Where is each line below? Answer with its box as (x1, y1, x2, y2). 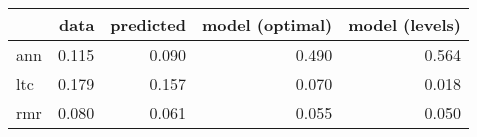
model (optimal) (201, 13, 333, 36)
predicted (110, 13, 186, 36)
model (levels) (348, 13, 461, 36)
